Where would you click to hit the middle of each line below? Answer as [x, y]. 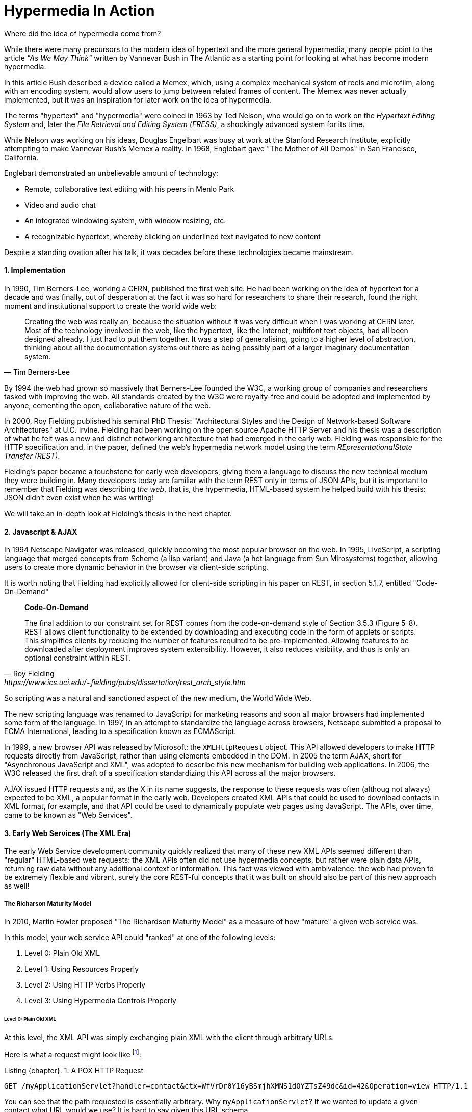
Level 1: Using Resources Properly [82, 969]
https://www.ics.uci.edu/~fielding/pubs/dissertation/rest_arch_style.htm [125, 683]
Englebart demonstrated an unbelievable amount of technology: [111, 173]
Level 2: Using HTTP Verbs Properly [85, 985]
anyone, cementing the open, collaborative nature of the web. [108, 405]
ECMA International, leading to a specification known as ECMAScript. [120, 731]
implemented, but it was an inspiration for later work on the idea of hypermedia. [138, 99]
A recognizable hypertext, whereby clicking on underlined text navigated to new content [173, 236]
